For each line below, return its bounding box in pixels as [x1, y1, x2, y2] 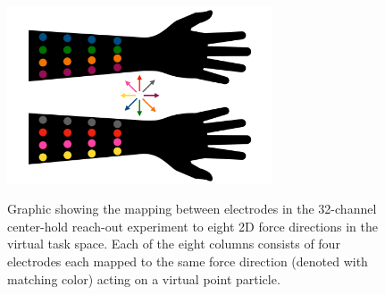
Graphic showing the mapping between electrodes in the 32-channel [7, 199, 377, 218]
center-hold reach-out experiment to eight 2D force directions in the [7, 216, 379, 235]
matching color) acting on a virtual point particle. [7, 269, 280, 288]
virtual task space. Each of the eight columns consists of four [7, 234, 340, 253]
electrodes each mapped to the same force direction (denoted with [7, 252, 368, 271]
